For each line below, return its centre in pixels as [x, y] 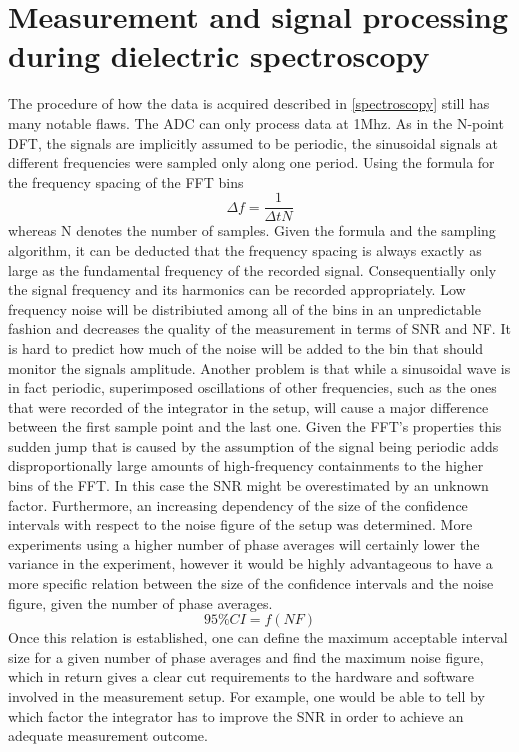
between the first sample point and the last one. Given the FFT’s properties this [255, 426]
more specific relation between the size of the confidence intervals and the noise [251, 583]
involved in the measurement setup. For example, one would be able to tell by [246, 696]
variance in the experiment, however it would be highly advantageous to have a [250, 563]
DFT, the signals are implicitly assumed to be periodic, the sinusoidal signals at [253, 142]
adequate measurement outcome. [108, 735]
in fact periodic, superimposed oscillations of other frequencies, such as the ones [252, 387]
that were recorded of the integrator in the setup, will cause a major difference [248, 406]
